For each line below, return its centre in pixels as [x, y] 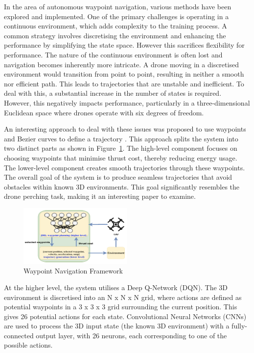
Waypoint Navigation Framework [73, 271]
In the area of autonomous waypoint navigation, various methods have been [118, 6]
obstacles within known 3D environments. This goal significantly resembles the [122, 186]
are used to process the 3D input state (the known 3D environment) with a [117, 326]
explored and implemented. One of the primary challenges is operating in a [116, 16]
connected [19, 335]
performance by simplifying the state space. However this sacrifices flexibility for [124, 45]
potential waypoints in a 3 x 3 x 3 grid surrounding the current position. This [121, 307]
